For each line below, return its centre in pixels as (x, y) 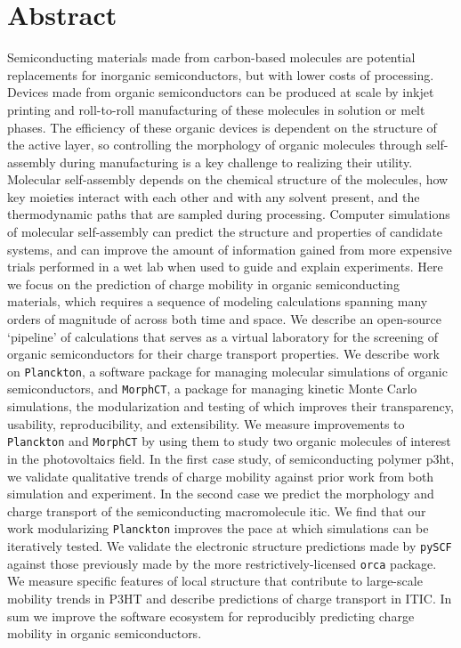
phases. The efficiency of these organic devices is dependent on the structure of (222, 127)
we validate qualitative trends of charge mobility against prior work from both (221, 476)
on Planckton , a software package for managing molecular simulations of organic (227, 371)
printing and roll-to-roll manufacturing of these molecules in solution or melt (216, 109)
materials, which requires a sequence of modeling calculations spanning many (218, 301)
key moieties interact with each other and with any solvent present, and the (214, 196)
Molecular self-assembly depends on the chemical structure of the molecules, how (228, 179)
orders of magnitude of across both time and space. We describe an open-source (224, 319)
